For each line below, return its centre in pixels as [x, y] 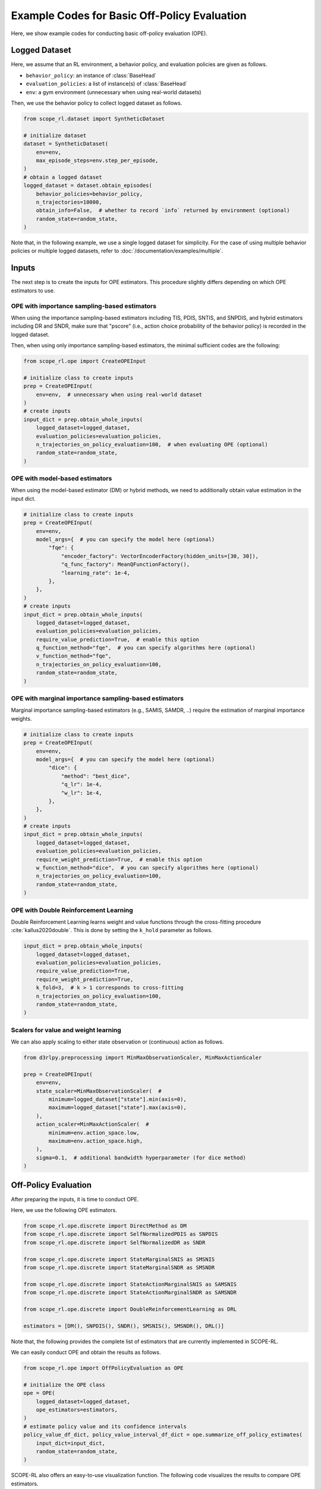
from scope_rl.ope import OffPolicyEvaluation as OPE [103, 1368]
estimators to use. [33, 290]
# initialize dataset [55, 135]
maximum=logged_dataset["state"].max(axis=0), [117, 1108]
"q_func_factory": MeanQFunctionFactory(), [125, 565]
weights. [21, 718]
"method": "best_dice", [96, 776]
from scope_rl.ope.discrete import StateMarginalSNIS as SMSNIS [119, 1259]
